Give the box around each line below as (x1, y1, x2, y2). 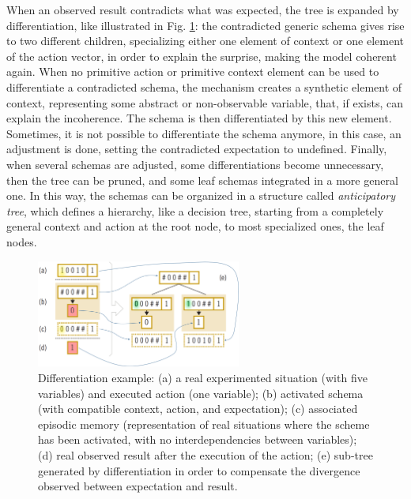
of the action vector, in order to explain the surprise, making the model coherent (6, 47, 397, 64)
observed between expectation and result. (38, 478, 238, 494)
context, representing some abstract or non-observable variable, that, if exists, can (6, 94, 403, 111)
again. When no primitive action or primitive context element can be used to (6, 63, 379, 80)
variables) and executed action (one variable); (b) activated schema (38, 385, 364, 401)
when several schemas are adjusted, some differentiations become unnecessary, (6, 156, 384, 172)
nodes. (6, 233, 37, 249)
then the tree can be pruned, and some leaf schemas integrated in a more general (6, 171, 398, 188)
